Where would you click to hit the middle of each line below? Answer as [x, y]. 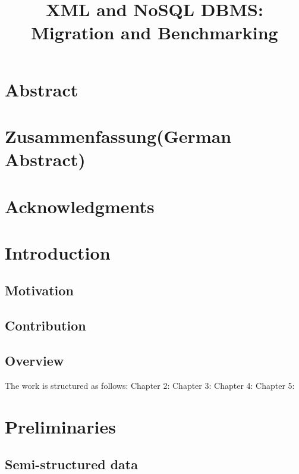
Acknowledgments [80, 206]
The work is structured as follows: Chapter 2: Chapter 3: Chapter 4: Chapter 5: [150, 385]
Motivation [39, 290]
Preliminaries [60, 426]
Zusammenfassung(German [118, 135]
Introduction [58, 252]
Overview [34, 361]
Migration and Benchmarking [155, 32]
